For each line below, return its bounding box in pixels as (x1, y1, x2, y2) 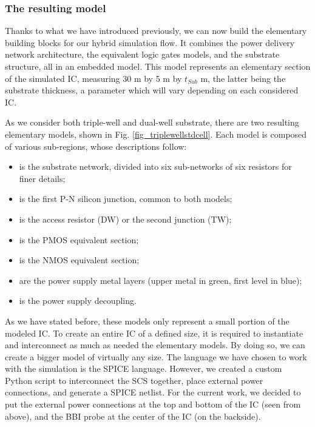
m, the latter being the (200, 72, 286, 84)
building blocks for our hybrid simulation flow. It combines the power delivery (5, 36, 295, 49)
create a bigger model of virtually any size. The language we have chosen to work (5, 350, 307, 363)
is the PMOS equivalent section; (19, 233, 139, 246)
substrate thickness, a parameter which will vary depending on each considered (5, 84, 299, 96)
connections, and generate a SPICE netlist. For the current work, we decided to (5, 386, 301, 398)
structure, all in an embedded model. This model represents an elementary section (5, 60, 311, 72)
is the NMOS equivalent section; (19, 254, 140, 266)
